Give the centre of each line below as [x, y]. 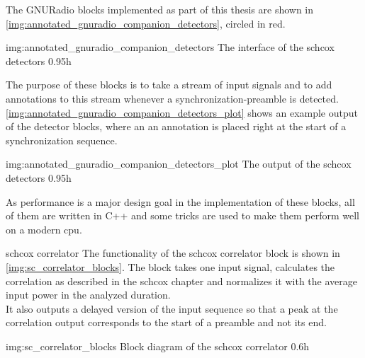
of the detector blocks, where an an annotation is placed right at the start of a [176, 126]
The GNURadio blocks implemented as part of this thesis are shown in [160, 9]
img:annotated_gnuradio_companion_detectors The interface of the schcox [170, 47]
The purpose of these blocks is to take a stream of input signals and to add [169, 85]
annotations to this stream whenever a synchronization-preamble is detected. [172, 98]
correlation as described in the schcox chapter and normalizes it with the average [181, 281]
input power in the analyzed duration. [88, 295]
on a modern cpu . [44, 229]
